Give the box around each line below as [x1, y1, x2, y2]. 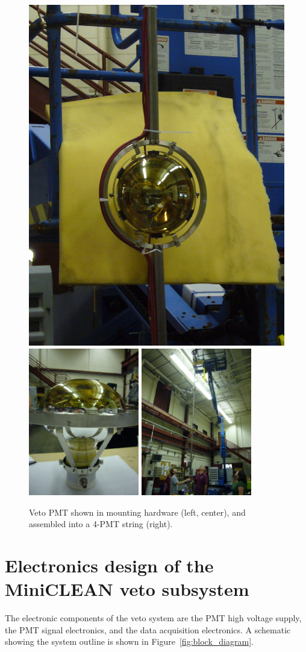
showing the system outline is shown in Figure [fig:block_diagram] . [5, 635, 254, 648]
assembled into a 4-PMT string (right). [29, 517, 173, 530]
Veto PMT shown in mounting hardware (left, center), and [29, 505, 246, 518]
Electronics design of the [5, 553, 214, 578]
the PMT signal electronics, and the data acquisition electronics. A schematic [5, 623, 291, 636]
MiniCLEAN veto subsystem [5, 577, 249, 601]
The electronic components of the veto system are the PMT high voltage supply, [5, 612, 302, 624]
